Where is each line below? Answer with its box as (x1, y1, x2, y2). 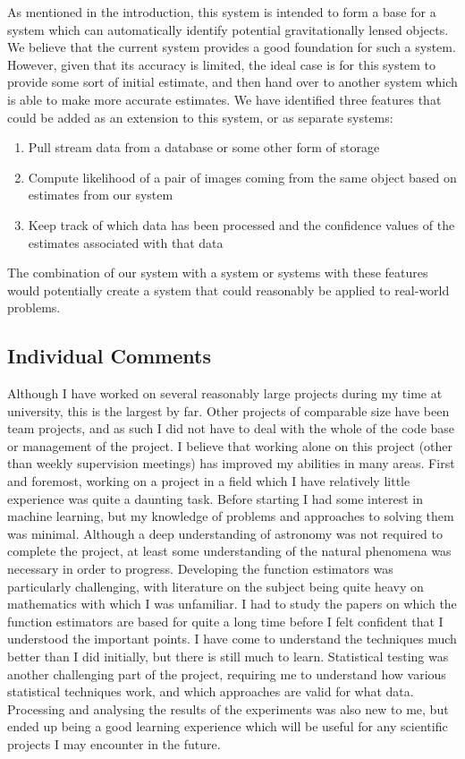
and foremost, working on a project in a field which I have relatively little (7, 472, 410, 490)
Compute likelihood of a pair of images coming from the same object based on (28, 167, 457, 186)
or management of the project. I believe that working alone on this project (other (7, 436, 453, 455)
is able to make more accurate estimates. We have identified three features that (7, 90, 442, 108)
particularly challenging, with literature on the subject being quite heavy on (7, 576, 424, 595)
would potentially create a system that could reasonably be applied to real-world (7, 280, 450, 299)
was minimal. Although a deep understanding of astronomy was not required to (7, 524, 443, 542)
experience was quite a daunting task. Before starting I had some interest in (7, 489, 424, 507)
